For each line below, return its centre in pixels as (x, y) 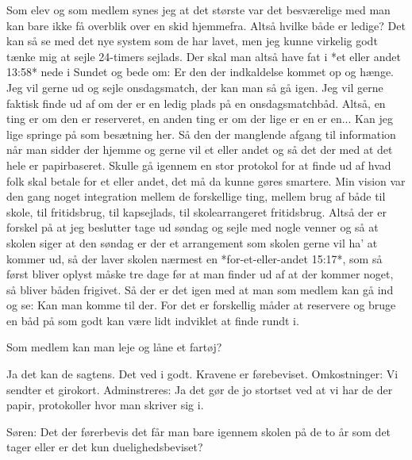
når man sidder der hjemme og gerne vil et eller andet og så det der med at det (200, 149)
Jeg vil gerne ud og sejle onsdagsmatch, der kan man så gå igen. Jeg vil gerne (195, 87)
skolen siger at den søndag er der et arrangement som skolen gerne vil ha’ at (192, 242)
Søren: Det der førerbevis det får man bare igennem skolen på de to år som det (199, 431)
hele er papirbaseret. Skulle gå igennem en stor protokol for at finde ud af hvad (199, 165)
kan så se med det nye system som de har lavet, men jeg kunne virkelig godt (192, 41)
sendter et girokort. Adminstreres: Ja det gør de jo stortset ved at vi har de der (200, 389)
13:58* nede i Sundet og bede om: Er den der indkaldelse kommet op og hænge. (200, 72)
